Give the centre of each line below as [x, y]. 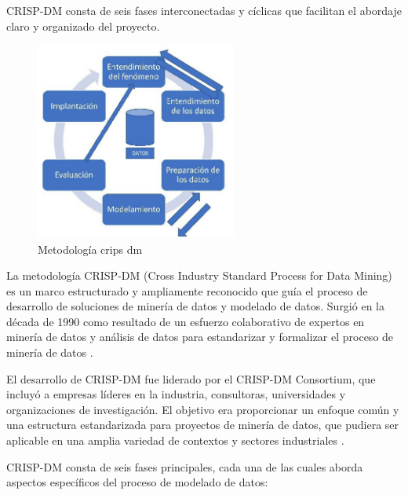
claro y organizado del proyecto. [83, 26]
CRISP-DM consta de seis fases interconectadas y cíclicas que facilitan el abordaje [204, 10]
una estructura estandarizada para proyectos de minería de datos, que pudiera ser [203, 425]
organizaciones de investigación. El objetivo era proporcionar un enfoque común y [203, 409]
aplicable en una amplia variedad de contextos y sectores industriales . [175, 440]
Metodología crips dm [90, 249]
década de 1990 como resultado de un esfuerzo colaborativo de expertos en [186, 321]
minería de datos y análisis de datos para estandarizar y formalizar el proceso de [200, 337]
